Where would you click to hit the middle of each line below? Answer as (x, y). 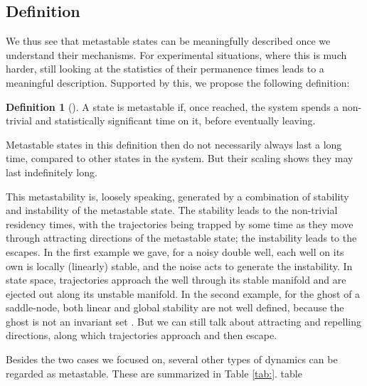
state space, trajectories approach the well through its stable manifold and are (176, 280)
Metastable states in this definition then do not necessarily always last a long (174, 144)
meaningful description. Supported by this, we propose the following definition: (178, 82)
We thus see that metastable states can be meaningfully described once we (168, 41)
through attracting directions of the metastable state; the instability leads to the (181, 238)
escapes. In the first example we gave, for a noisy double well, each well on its (175, 251)
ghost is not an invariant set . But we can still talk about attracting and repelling (183, 321)
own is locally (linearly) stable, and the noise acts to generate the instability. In (179, 266)
